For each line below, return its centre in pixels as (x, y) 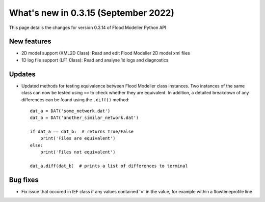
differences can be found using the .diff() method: (75, 100)
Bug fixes (24, 180)
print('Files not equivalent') (78, 152)
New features (30, 42)
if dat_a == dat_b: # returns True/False (82, 132)
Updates (22, 74)
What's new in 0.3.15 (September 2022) (92, 13)
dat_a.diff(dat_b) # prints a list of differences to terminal (109, 166)
